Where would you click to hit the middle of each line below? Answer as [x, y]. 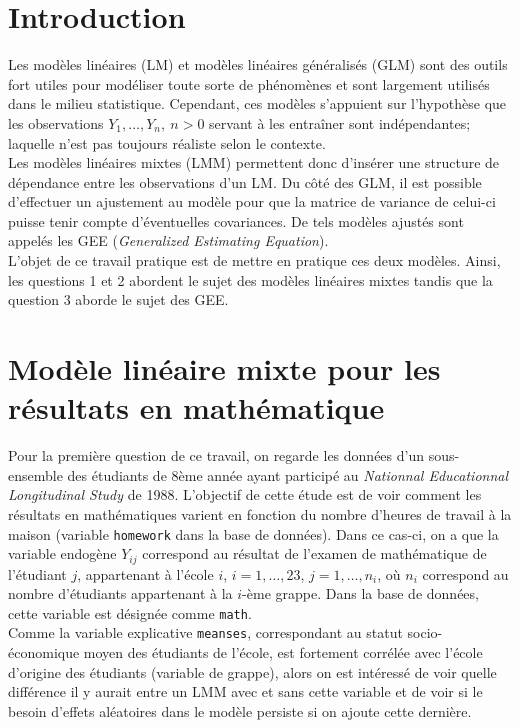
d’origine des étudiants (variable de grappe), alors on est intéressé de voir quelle [252, 671]
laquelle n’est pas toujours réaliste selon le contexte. [167, 142]
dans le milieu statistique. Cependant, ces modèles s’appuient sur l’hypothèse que [257, 103]
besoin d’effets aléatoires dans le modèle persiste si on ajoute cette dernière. [240, 710]
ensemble [35, 474]
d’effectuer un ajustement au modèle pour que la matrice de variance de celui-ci [252, 201]
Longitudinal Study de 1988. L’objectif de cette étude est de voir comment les [245, 494]
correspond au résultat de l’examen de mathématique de [314, 553]
